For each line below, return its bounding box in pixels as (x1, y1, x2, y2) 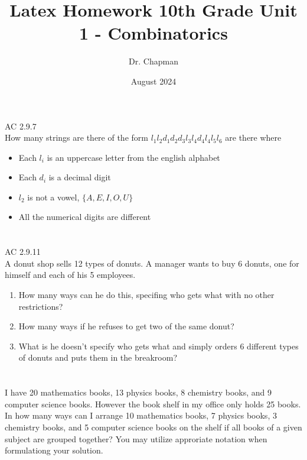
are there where (225, 131, 282, 144)
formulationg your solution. (5, 444, 103, 456)
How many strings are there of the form (5, 131, 148, 144)
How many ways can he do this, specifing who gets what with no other (18, 289, 275, 301)
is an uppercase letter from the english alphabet (47, 151, 220, 163)
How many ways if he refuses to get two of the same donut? (18, 320, 234, 332)
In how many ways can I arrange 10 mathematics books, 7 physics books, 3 (5, 409, 277, 422)
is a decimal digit (48, 171, 111, 183)
